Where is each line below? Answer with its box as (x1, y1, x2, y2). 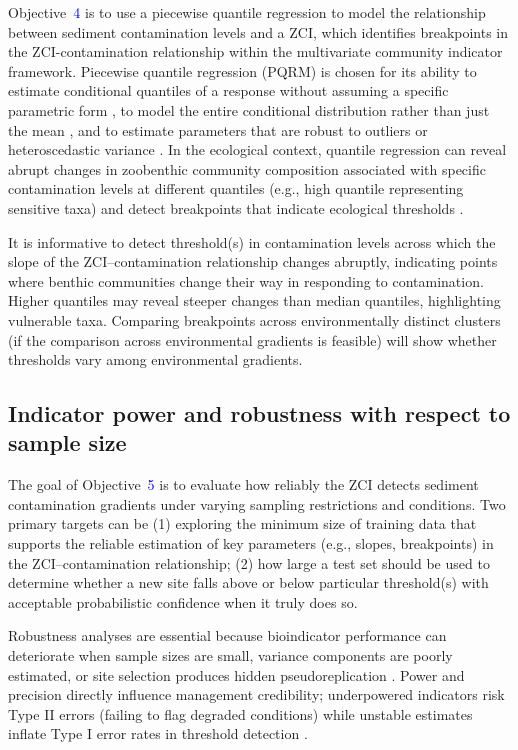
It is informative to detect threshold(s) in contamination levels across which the (8, 231, 496, 252)
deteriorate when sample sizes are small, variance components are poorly (8, 645, 453, 666)
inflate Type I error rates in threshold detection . (8, 723, 308, 744)
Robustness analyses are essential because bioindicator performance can (8, 625, 447, 646)
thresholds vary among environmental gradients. (8, 349, 303, 370)
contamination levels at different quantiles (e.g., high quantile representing (8, 178, 464, 199)
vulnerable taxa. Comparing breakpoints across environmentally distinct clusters (8, 309, 501, 330)
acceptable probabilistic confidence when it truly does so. (8, 591, 358, 612)
